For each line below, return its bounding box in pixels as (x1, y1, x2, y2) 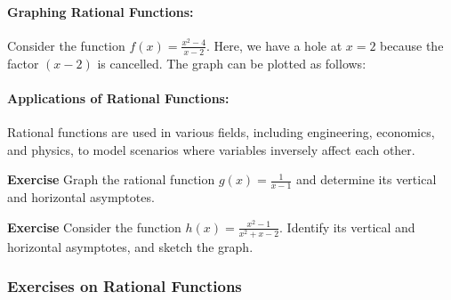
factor (7, 53, 39, 72)
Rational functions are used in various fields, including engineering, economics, (7, 123, 435, 142)
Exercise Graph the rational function (7, 170, 215, 189)
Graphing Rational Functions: (7, 2, 194, 20)
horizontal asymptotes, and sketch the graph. (7, 237, 254, 255)
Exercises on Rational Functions (7, 275, 242, 297)
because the (380, 36, 444, 54)
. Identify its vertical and (279, 217, 415, 236)
